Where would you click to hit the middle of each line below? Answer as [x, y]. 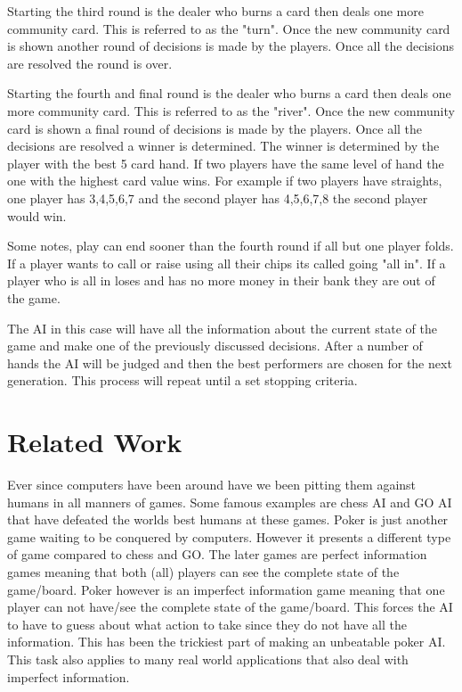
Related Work [95, 442]
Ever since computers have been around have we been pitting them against [212, 484]
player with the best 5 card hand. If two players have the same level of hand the [226, 163]
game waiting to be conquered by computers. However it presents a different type [229, 536]
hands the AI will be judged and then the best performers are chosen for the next [230, 362]
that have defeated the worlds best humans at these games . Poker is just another [228, 519]
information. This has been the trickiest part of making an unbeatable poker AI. [227, 642]
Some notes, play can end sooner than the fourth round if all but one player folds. [231, 246]
